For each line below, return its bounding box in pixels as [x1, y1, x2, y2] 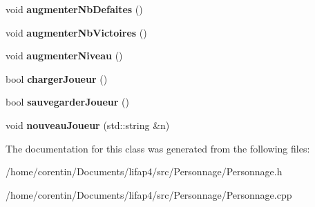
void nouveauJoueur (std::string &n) [6, 117, 170, 132]
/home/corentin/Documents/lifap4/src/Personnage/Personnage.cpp [6, 187, 292, 201]
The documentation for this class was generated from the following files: [6, 141, 310, 155]
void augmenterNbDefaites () [6, 2, 143, 16]
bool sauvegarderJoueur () [6, 95, 129, 109]
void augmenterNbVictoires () [6, 25, 147, 39]
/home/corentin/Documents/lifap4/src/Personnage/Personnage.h [6, 164, 283, 179]
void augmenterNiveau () [6, 48, 123, 63]
